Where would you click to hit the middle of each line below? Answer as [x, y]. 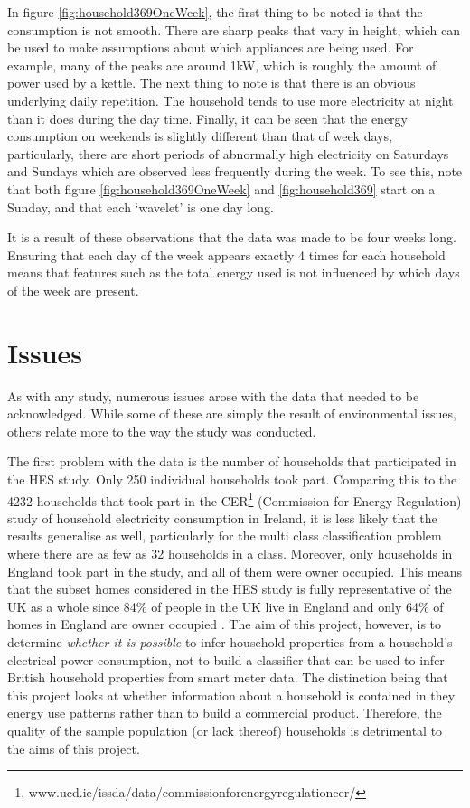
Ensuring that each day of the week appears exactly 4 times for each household [226, 254]
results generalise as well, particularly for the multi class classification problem [225, 536]
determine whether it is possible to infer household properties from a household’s [230, 642]
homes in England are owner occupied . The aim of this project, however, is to [225, 624]
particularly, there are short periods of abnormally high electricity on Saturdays [228, 153]
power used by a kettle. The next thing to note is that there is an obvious [211, 83]
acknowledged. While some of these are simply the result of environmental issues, [232, 413]
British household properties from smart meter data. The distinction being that [228, 677]
